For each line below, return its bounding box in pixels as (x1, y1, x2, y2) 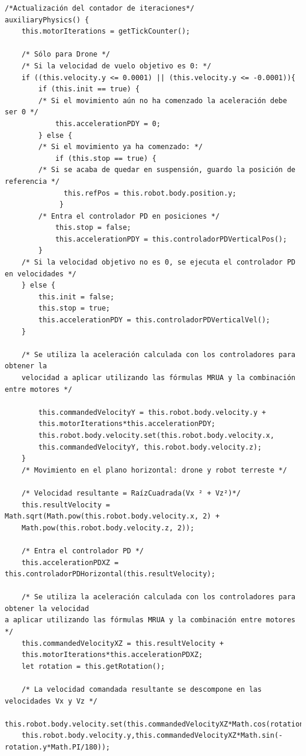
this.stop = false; (55, 223, 131, 232)
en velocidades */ (5, 269, 76, 278)
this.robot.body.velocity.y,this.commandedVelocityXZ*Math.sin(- (21, 731, 283, 740)
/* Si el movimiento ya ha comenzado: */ (38, 143, 203, 151)
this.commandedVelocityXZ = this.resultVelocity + (21, 639, 224, 648)
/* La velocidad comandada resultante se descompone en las (21, 685, 262, 694)
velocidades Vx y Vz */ (5, 696, 98, 705)
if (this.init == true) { (38, 85, 140, 94)
